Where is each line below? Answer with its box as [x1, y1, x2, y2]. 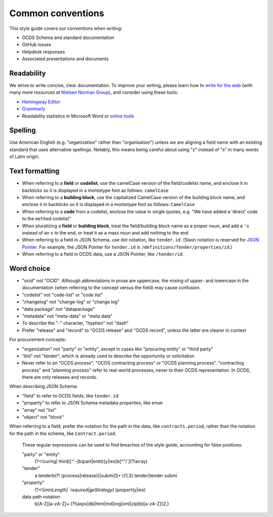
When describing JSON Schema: [9, 383, 78, 389]
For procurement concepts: [9, 337, 67, 343]
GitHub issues [22, 42, 52, 48]
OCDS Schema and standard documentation [22, 34, 115, 41]
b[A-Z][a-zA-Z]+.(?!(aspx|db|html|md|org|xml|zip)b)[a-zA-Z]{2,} [34, 501, 169, 507]
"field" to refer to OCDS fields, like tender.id [22, 392, 119, 399]
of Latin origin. [9, 153, 40, 160]
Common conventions [9, 8, 105, 19]
